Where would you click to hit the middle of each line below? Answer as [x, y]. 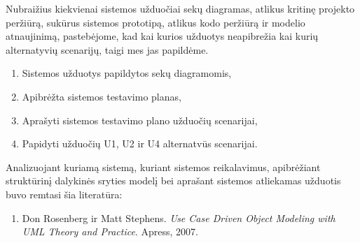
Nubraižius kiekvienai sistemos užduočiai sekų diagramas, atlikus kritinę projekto [180, 8]
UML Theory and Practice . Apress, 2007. [110, 231]
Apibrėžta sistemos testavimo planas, [102, 96]
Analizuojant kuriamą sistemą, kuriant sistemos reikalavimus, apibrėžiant [163, 167]
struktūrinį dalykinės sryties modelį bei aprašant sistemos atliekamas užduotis [173, 181]
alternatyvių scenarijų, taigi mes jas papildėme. [107, 49]
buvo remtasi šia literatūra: [64, 194]
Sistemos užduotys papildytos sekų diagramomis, [127, 73]
